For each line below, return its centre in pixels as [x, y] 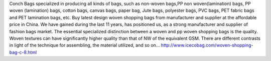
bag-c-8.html [23, 52]
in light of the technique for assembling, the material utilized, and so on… [85, 45]
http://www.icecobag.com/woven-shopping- [207, 45]
